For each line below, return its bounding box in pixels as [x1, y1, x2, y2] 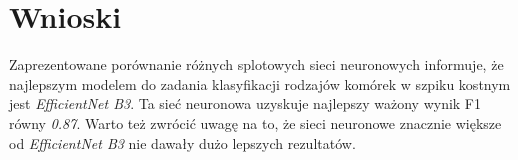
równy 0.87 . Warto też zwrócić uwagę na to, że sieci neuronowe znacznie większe [9, 112, 502, 133]
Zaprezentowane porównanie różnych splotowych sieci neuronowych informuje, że [9, 54, 504, 75]
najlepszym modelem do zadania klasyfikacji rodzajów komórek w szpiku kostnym [9, 73, 511, 94]
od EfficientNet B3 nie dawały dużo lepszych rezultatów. [9, 132, 356, 153]
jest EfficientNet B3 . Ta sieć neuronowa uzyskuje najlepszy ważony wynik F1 [9, 93, 482, 114]
